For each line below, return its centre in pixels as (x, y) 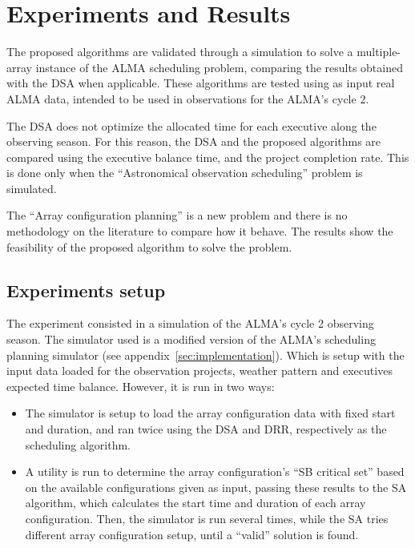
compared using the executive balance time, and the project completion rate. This (208, 157)
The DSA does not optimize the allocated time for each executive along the (191, 125)
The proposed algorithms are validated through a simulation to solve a (180, 52)
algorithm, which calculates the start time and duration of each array (195, 503)
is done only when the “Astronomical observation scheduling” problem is (185, 173)
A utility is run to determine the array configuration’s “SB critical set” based (215, 471)
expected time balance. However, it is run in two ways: (141, 386)
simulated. (32, 188)
